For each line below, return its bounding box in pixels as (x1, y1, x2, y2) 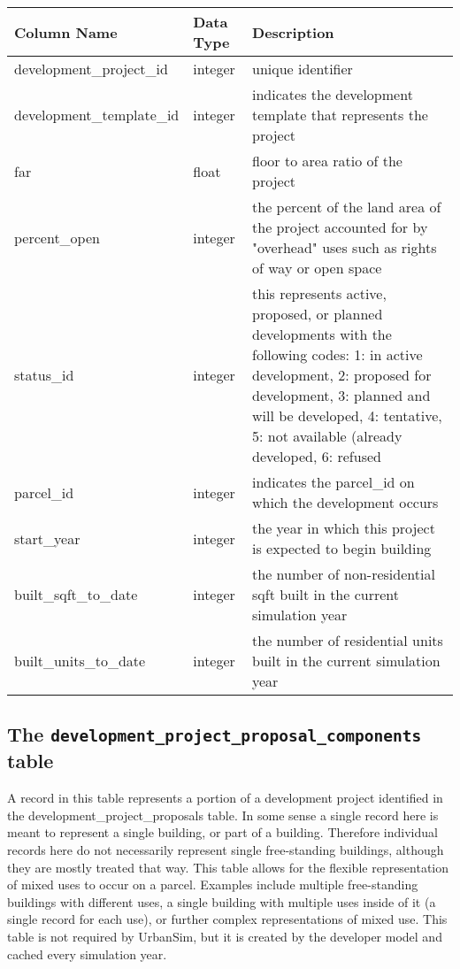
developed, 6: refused (252, 446, 381, 466)
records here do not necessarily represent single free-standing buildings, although (7, 840, 444, 858)
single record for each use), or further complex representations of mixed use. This (7, 910, 448, 928)
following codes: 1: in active (252, 344, 423, 365)
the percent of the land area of (252, 196, 441, 217)
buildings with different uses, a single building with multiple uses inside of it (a (7, 892, 436, 911)
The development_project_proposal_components (7, 720, 422, 748)
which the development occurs (252, 492, 439, 512)
